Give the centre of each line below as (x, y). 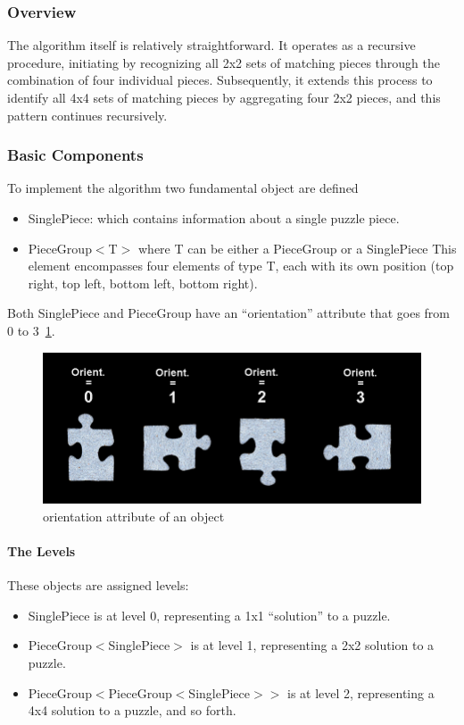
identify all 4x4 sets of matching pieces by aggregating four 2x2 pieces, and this (224, 97)
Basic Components (75, 155)
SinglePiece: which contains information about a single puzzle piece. (214, 218)
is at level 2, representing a (360, 692)
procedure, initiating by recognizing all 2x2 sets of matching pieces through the (224, 62)
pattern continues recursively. (87, 115)
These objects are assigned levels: (98, 585)
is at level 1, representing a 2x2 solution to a (312, 645)
